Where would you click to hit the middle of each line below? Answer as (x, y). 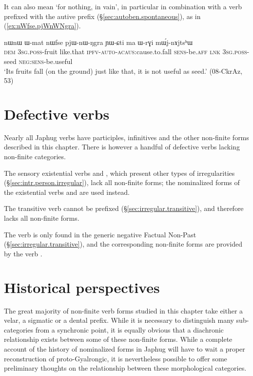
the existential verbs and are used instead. (67, 192)
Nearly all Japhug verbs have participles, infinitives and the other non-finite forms (126, 137)
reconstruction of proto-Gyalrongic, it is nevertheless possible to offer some (116, 358)
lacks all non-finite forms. (42, 218)
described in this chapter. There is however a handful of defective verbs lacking (122, 147)
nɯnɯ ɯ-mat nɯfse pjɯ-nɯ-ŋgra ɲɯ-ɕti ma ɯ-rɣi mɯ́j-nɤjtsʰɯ (98, 42)
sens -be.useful (52, 61)
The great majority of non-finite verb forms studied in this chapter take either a (124, 310)
